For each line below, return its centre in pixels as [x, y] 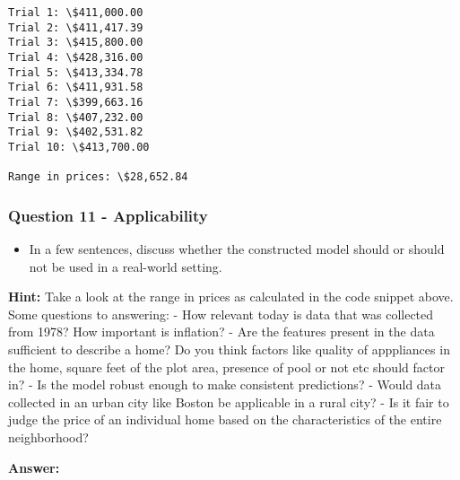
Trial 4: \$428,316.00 [76, 57]
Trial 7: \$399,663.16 [76, 102]
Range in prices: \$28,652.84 [98, 177]
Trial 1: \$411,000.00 [76, 13]
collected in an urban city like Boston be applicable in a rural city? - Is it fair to [229, 401]
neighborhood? [48, 437]
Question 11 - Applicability [108, 215]
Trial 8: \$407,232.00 [76, 117]
